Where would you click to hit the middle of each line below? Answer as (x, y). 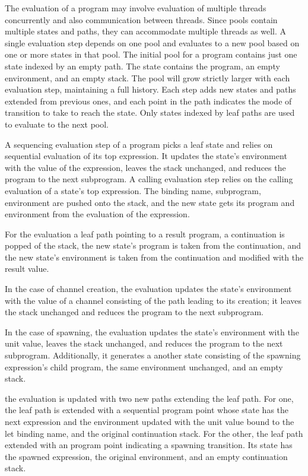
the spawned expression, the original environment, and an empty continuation (146, 456)
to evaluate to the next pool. (57, 124)
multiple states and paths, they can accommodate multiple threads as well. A (146, 31)
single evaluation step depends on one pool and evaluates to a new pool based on (152, 42)
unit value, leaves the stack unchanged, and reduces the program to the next (144, 343)
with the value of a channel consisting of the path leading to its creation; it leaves (153, 300)
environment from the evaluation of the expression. (97, 214)
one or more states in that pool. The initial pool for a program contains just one (151, 54)
